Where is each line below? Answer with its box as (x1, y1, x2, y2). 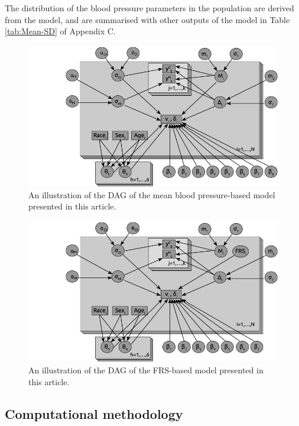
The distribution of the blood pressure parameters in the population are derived (5, 2, 294, 14)
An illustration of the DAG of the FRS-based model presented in (28, 364, 264, 376)
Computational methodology (5, 404, 183, 422)
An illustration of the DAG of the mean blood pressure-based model (28, 188, 275, 201)
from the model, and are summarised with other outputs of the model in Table (5, 13, 290, 25)
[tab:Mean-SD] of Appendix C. (5, 25, 116, 37)
